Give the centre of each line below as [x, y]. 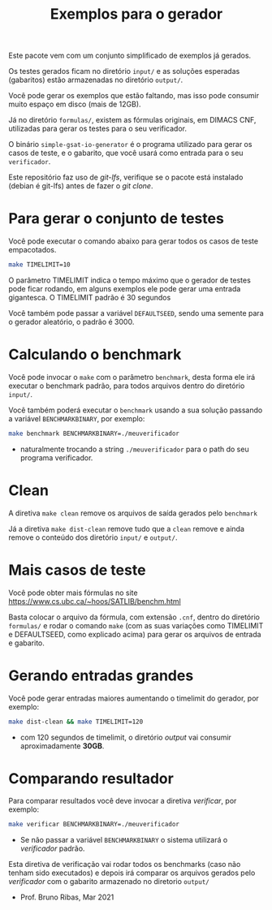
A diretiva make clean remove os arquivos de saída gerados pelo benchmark [133, 513]
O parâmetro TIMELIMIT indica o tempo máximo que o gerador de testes [130, 280]
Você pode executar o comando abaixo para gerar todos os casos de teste [133, 241]
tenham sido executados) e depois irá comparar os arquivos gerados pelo [132, 873]
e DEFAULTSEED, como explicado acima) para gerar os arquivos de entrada [135, 634]
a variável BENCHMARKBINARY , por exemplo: [77, 418]
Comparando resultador [91, 778]
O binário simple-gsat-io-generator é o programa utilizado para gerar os [130, 144]
